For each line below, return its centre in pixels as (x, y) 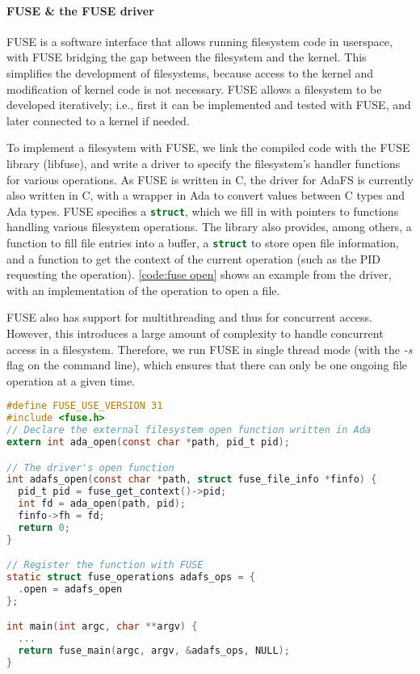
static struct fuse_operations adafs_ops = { (131, 577)
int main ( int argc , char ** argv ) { (102, 627)
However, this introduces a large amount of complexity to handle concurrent (195, 333)
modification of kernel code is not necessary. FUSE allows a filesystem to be (194, 88)
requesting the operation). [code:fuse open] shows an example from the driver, (199, 274)
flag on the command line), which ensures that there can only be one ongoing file (207, 365)
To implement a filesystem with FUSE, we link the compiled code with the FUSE (208, 147)
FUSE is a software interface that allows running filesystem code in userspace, (199, 41)
